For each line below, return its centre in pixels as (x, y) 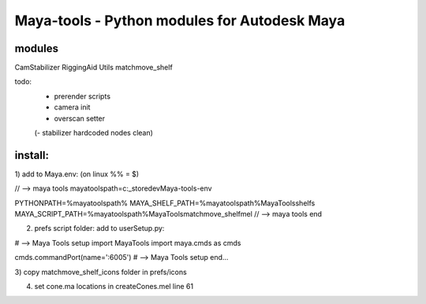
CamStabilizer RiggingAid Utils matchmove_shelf (93, 68)
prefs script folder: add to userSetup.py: (99, 228)
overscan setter (80, 118)
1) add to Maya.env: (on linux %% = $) (77, 174)
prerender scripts (82, 96)
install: (32, 155)
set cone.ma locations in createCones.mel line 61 (114, 287)
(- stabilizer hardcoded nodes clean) (94, 133)
